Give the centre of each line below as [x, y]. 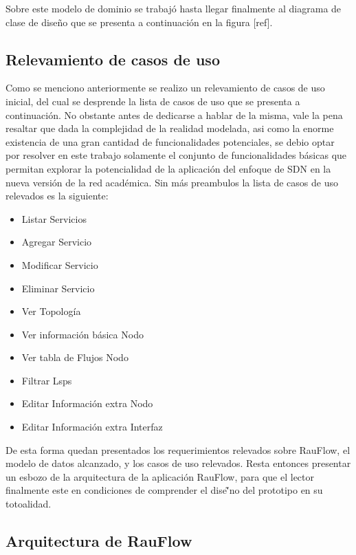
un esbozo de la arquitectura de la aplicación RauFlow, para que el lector [160, 476]
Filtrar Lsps [47, 380]
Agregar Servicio [57, 242]
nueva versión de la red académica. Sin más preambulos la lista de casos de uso [172, 182]
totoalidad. [29, 504]
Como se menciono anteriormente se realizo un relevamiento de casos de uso [165, 88]
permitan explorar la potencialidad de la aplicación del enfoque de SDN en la [168, 168]
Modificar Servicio [60, 264]
